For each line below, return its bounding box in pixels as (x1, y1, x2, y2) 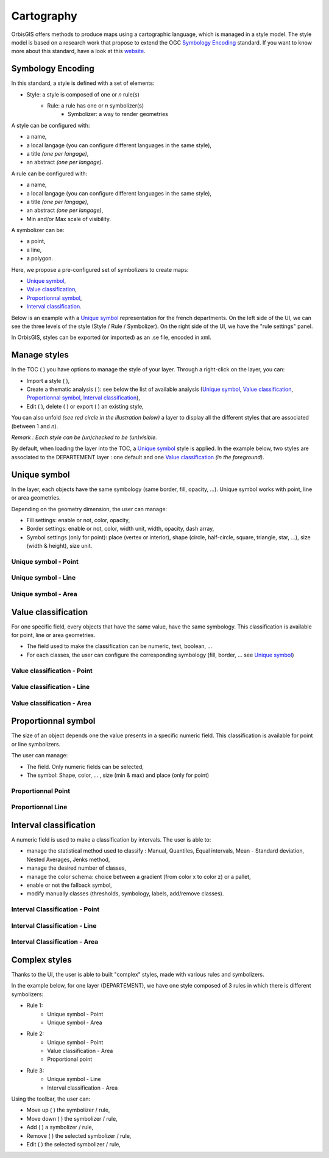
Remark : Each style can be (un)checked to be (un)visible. (11, 434, 158, 441)
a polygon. (26, 255, 54, 262)
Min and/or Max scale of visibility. (26, 215, 111, 222)
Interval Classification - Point (11, 905, 100, 914)
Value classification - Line (11, 683, 90, 691)
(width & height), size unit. (26, 542, 93, 550)
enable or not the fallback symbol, (26, 881, 112, 889)
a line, (26, 246, 42, 253)
